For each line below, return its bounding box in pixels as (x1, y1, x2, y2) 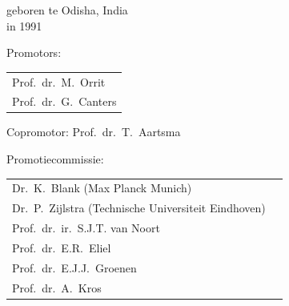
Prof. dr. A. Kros (12, 279, 102, 296)
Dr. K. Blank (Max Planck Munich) (12, 179, 192, 196)
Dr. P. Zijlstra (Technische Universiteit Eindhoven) (12, 199, 266, 216)
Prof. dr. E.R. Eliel (12, 239, 111, 256)
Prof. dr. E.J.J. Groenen (12, 259, 137, 276)
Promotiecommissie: (6, 151, 104, 167)
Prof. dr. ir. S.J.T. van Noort (12, 219, 160, 236)
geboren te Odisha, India (6, 2, 128, 18)
